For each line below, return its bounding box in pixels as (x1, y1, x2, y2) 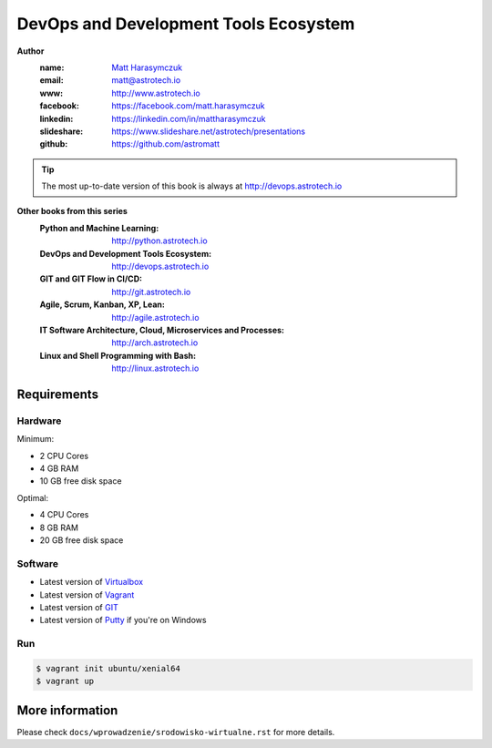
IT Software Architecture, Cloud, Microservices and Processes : (39, 324, 285, 335)
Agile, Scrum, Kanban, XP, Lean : (39, 299, 166, 310)
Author (16, 46, 45, 56)
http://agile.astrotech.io (111, 312, 200, 323)
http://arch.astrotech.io (111, 337, 199, 348)
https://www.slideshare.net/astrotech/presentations (111, 126, 305, 137)
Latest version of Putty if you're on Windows (39, 615, 207, 626)
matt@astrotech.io (111, 75, 181, 86)
